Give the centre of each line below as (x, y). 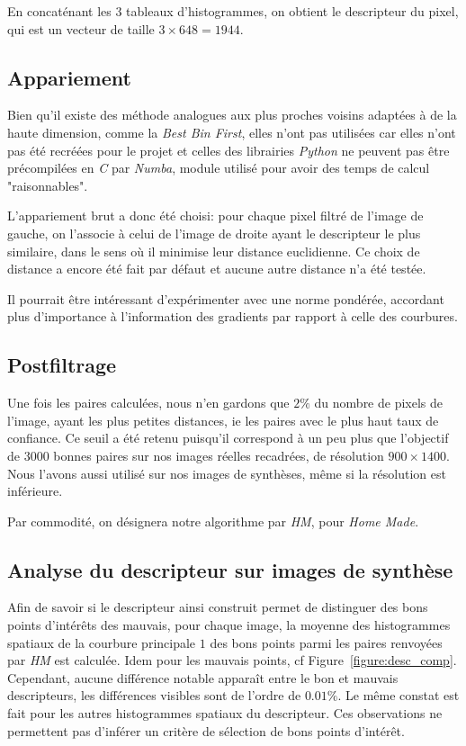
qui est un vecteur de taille (81, 28)
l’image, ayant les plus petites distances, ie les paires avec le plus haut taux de (223, 420)
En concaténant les (59, 11)
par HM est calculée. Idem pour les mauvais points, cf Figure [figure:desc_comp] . (232, 660)
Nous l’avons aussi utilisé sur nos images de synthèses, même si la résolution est (227, 473)
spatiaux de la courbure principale (102, 642)
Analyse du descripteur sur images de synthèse (230, 569)
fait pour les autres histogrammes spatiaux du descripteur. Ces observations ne (225, 713)
